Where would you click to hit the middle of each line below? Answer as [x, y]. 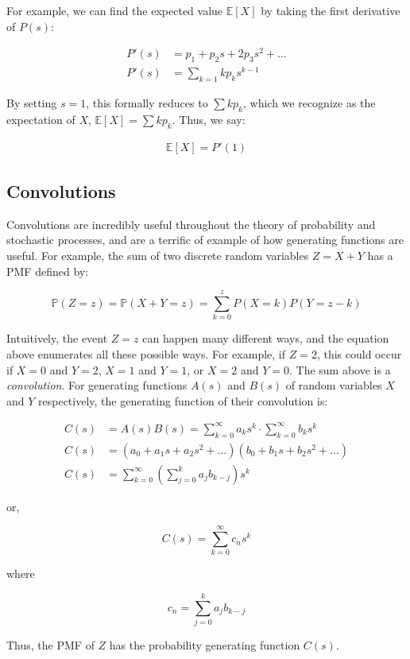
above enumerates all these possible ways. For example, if [146, 353]
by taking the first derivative [331, 10]
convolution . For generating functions [97, 385]
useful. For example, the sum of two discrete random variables [158, 256]
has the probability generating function [205, 645]
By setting [32, 103]
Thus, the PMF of [50, 645]
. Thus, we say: [209, 119]
